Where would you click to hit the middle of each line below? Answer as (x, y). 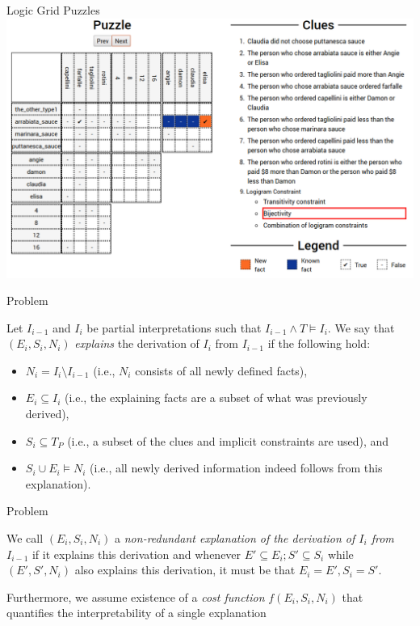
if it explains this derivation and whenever (136, 554)
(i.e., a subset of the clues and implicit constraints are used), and (228, 440)
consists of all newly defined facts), (221, 370)
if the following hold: (319, 343)
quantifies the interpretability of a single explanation (136, 613)
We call (25, 538)
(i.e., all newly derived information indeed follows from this (236, 468)
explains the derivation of (137, 343)
